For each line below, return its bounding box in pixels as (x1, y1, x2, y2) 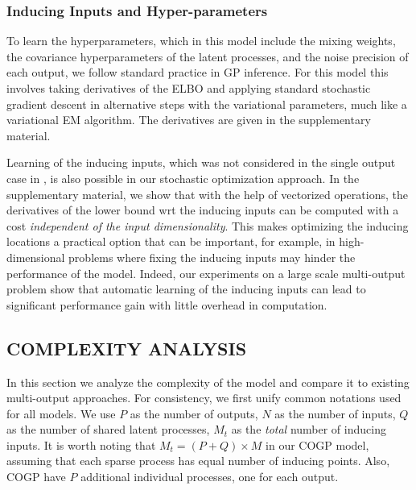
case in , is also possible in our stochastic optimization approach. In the (6, 169, 360, 186)
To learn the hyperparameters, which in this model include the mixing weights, (6, 32, 396, 49)
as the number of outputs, (130, 405, 258, 421)
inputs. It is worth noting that (6, 436, 156, 453)
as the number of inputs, (274, 405, 396, 421)
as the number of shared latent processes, (6, 421, 210, 438)
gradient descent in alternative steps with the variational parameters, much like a (6, 95, 407, 112)
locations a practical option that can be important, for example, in (6, 233, 336, 250)
